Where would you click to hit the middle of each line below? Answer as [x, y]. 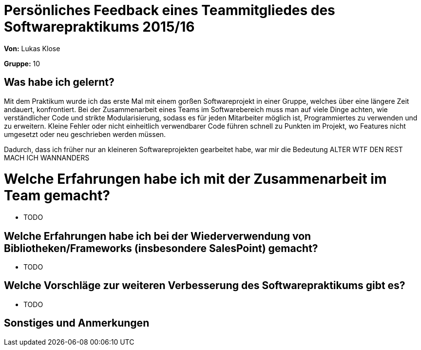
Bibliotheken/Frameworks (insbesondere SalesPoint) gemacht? [161, 248]
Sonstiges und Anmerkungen [77, 323]
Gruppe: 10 [22, 63]
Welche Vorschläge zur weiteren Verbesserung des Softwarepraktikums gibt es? [205, 286]
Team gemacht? [57, 196]
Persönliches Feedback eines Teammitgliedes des [170, 10]
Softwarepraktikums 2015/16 [99, 27]
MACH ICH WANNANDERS [47, 157]
